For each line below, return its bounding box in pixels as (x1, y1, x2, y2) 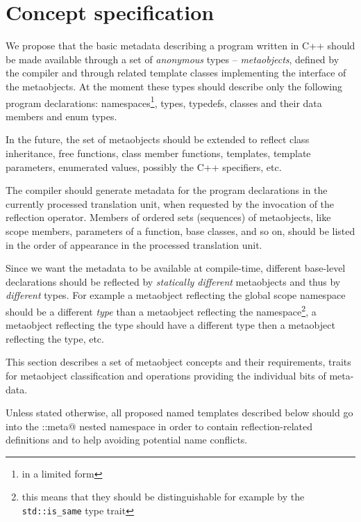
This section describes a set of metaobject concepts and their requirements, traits (6, 354, 351, 369)
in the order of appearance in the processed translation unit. (6, 237, 262, 252)
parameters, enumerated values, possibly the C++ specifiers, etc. (6, 159, 282, 174)
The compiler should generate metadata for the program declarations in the (6, 183, 328, 197)
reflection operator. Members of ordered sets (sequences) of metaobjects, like (6, 210, 331, 225)
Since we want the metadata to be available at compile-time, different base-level (6, 261, 346, 275)
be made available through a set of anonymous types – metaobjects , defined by (6, 51, 339, 66)
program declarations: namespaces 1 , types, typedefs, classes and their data (6, 93, 322, 110)
